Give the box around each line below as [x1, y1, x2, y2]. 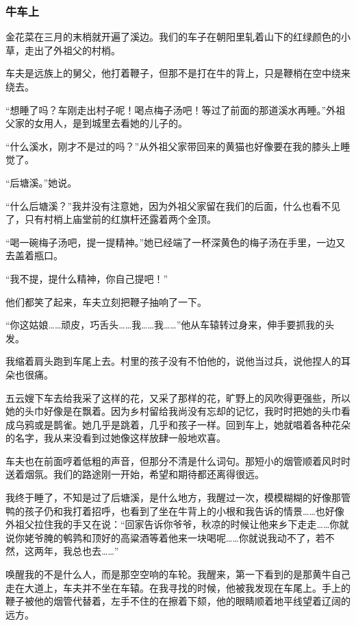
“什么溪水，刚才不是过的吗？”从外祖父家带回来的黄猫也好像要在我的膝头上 [5, 139, 341, 153]
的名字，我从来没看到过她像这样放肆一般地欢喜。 [5, 431, 226, 445]
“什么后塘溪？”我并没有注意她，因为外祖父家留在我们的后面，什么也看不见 [5, 198, 341, 213]
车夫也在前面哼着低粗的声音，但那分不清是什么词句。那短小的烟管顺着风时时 [5, 453, 351, 468]
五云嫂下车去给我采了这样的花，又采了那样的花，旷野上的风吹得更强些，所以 [5, 390, 351, 405]
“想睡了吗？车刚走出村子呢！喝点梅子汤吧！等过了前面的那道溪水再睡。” [5, 102, 327, 117]
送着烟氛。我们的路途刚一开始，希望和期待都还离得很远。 [5, 467, 264, 481]
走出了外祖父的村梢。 [24, 43, 120, 57]
